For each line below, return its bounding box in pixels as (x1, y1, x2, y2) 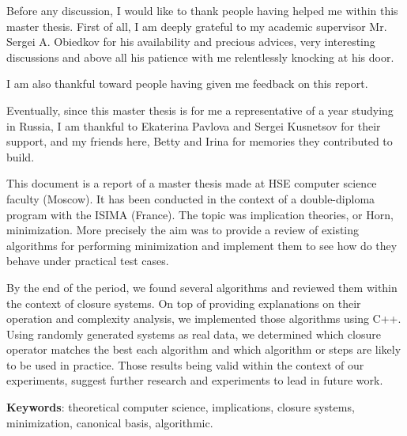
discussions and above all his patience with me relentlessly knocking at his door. (6, 48, 394, 65)
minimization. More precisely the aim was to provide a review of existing (6, 222, 360, 238)
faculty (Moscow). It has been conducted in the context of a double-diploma (6, 190, 375, 207)
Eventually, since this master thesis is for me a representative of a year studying (6, 101, 394, 118)
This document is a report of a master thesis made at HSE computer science (6, 175, 377, 191)
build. (6, 148, 35, 165)
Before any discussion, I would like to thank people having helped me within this (6, 2, 398, 18)
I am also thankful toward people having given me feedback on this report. (6, 75, 368, 92)
